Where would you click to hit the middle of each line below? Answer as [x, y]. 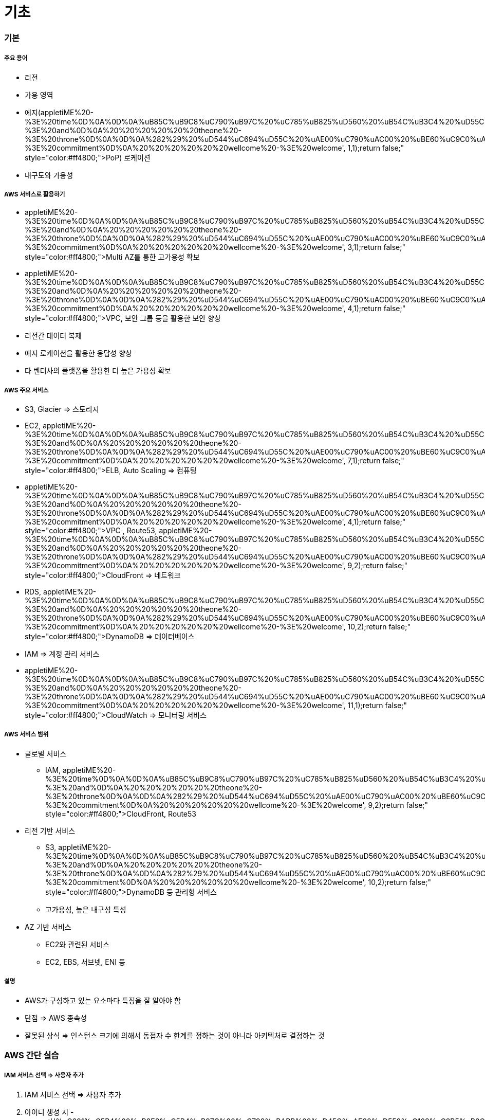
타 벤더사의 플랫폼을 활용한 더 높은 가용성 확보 [98, 371]
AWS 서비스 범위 [26, 735]
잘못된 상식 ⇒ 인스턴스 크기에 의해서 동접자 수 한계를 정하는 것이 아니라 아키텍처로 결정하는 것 [175, 1035]
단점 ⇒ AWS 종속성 [56, 1018]
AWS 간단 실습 [32, 1055]
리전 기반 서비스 [50, 830]
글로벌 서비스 [46, 753]
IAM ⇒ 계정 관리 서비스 [62, 654]
